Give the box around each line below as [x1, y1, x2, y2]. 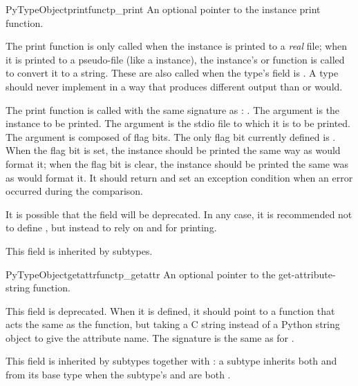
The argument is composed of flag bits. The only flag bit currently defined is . [6, 129, 336, 144]
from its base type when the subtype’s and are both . [6, 367, 231, 382]
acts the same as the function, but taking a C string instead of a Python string [6, 317, 340, 331]
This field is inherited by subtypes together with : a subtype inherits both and [6, 354, 337, 368]
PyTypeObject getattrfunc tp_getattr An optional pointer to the [6, 267, 276, 281]
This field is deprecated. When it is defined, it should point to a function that [6, 303, 335, 318]
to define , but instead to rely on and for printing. [6, 220, 217, 235]
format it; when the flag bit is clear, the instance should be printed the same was [6, 156, 348, 171]
